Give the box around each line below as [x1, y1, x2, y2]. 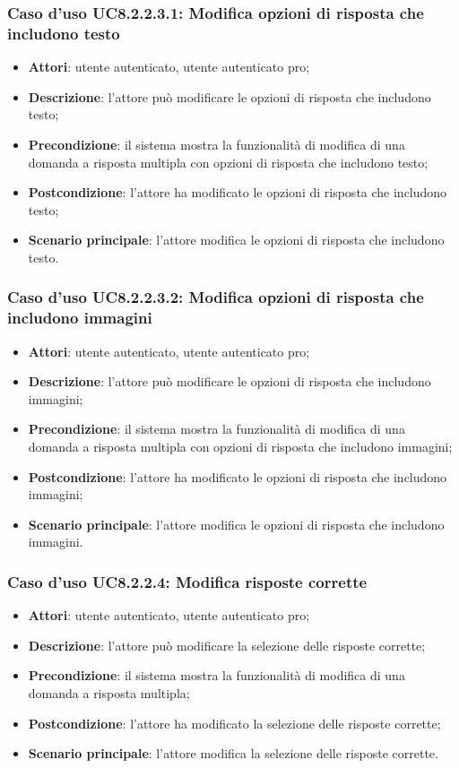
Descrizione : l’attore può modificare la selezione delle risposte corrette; [28, 635, 426, 654]
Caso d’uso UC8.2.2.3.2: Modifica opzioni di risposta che [7, 286, 424, 308]
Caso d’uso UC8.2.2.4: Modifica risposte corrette [7, 570, 368, 592]
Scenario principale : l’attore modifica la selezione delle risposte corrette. [28, 744, 438, 763]
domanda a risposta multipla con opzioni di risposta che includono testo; [28, 152, 429, 171]
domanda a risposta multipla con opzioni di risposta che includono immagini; [28, 437, 453, 455]
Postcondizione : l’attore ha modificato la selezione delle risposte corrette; [28, 713, 441, 732]
